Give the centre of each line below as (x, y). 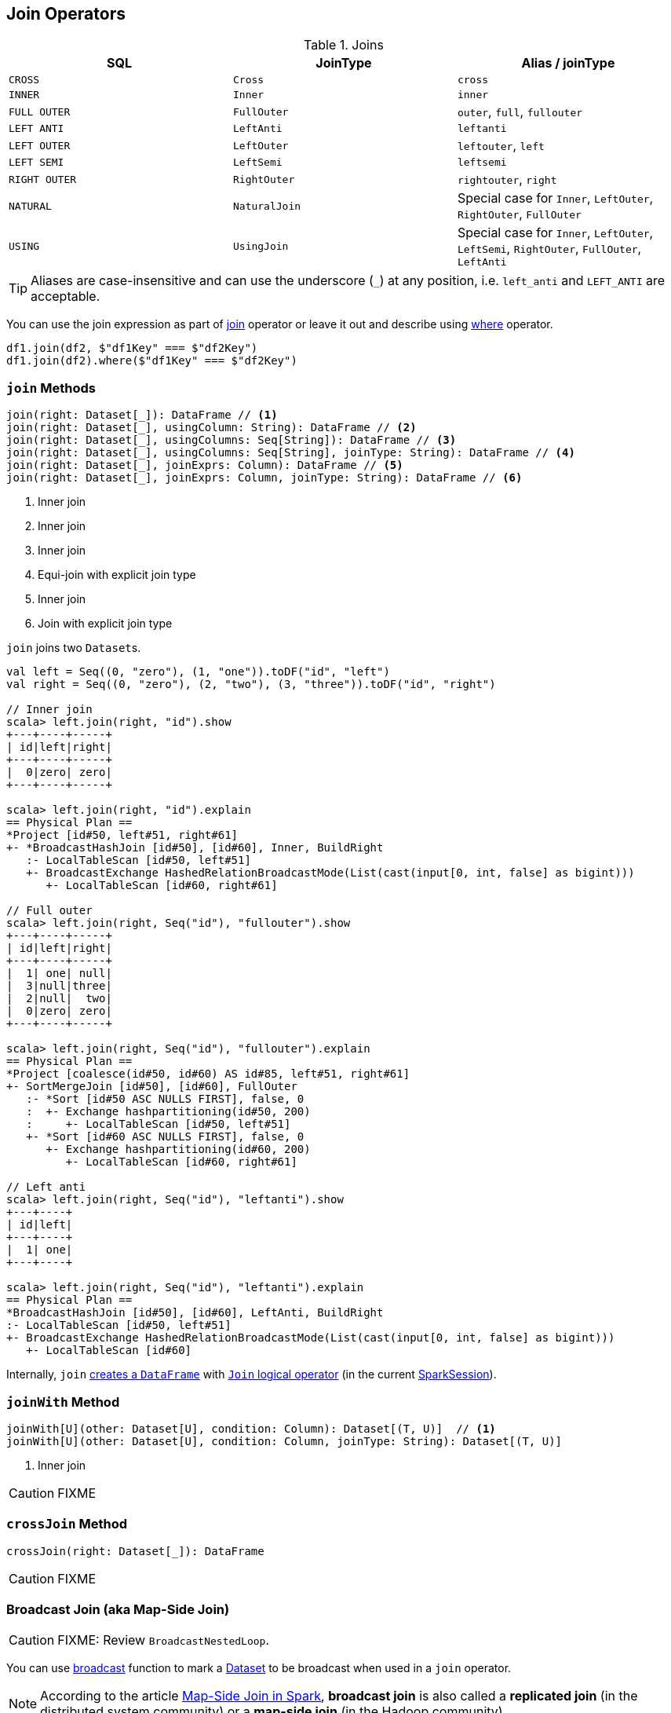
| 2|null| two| (59, 999)
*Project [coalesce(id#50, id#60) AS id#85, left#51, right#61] (208, 1074)
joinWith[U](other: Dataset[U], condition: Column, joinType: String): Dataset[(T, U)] (284, 1441)
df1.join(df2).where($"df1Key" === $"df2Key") (152, 361)
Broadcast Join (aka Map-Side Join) (118, 1610)
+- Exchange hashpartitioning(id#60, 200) (178, 1149)
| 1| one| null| (59, 974)
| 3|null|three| (59, 986)
